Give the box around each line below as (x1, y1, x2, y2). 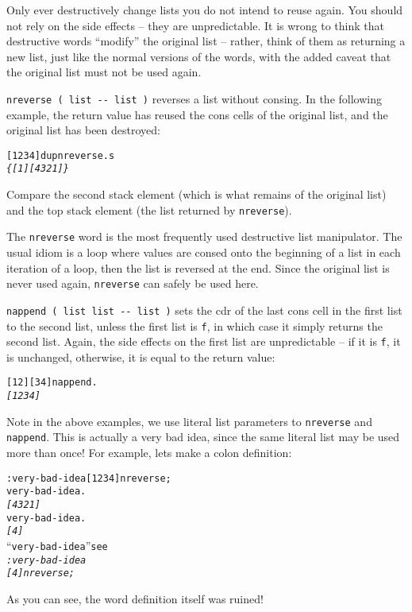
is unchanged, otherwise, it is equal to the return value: (6, 348, 275, 365)
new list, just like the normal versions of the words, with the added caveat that (6, 48, 391, 64)
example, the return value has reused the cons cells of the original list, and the (6, 106, 388, 122)
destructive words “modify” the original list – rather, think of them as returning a (6, 33, 406, 49)
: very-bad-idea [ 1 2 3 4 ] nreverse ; (6, 472, 171, 484)
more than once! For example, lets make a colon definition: (6, 444, 292, 461)
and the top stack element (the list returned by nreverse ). (6, 201, 292, 218)
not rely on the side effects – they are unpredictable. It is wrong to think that (6, 17, 384, 33)
